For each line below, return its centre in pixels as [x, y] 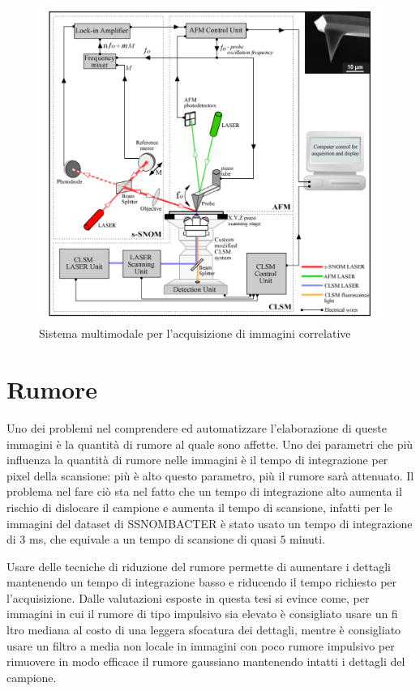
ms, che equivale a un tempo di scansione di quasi [153, 539]
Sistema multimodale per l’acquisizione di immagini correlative [195, 333]
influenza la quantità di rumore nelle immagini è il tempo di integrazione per [197, 460]
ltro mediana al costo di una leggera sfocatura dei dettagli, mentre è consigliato [204, 630]
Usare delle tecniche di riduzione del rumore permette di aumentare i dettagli [199, 566]
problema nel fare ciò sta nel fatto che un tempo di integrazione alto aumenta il [204, 491]
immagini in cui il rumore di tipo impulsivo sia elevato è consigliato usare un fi [202, 614]
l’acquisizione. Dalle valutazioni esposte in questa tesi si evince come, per [188, 597]
